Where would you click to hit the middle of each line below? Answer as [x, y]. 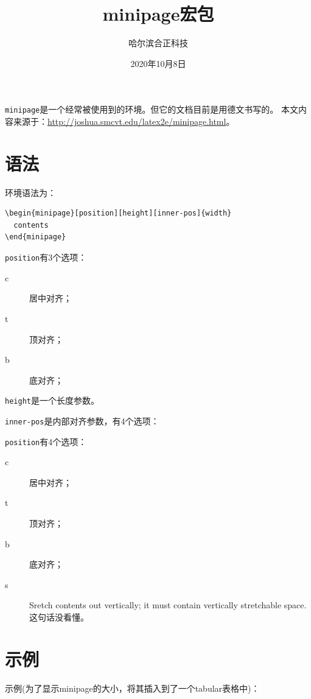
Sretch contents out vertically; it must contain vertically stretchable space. [168, 605]
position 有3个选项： [46, 257]
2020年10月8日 [158, 63]
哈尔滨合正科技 [158, 43]
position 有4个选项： [46, 441]
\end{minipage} [36, 237]
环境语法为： [30, 192]
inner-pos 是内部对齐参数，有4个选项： [82, 420]
